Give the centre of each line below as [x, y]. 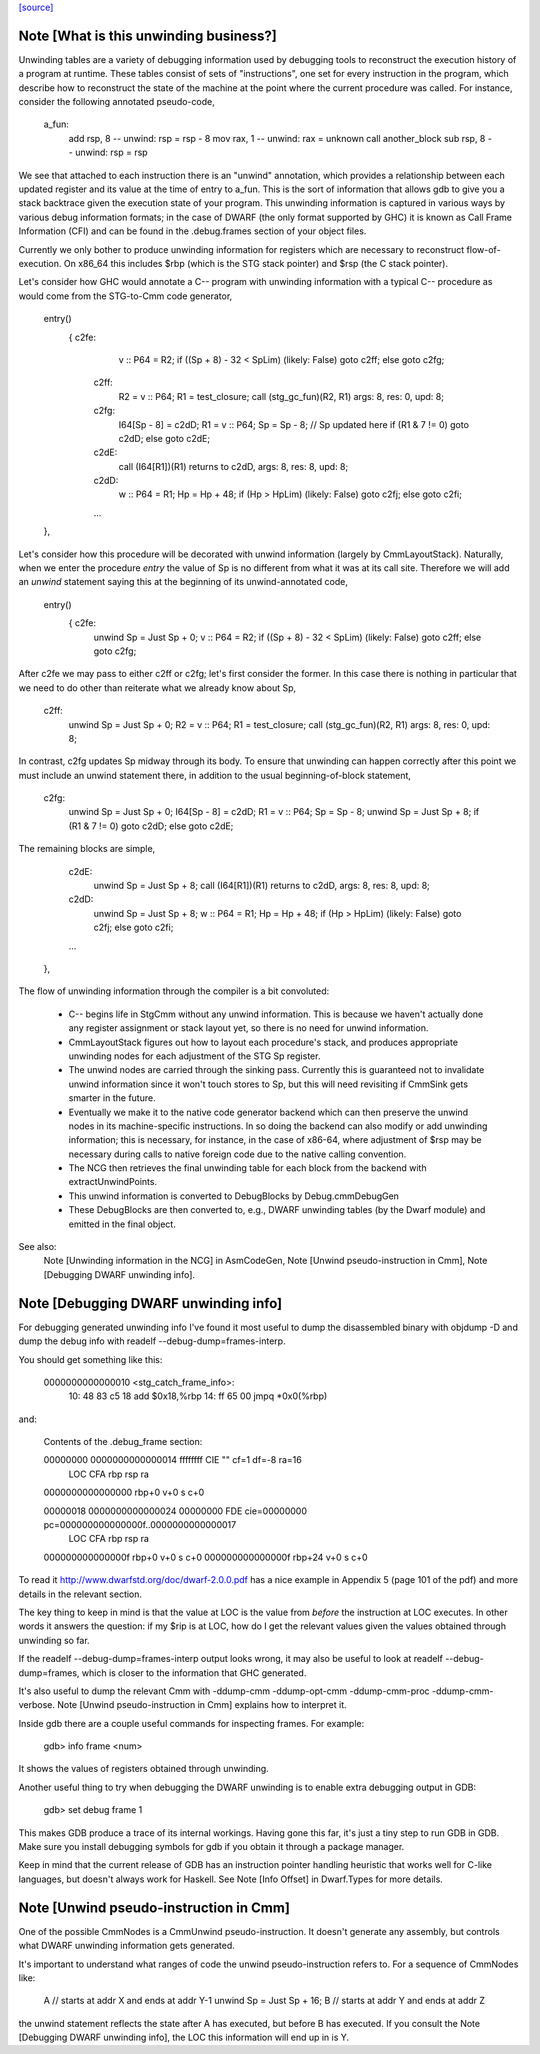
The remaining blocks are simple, [87, 849]
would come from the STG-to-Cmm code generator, [125, 296]
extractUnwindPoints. [113, 1182]
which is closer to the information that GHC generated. [194, 1672]
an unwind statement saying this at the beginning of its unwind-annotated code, [183, 582]
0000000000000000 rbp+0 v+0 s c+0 [124, 1492]
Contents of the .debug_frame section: [123, 1442]
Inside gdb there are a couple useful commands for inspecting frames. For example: [191, 1723]
